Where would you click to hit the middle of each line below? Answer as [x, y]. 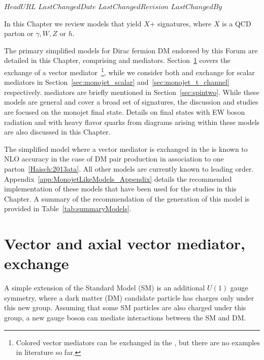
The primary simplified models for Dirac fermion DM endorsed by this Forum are [131, 50]
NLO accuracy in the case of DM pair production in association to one [114, 159]
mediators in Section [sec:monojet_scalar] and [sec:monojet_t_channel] [117, 82]
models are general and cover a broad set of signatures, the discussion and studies [131, 102]
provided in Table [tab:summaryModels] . [68, 208]
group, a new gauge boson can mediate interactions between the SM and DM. [125, 318]
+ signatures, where [180, 23]
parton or [19, 33]
